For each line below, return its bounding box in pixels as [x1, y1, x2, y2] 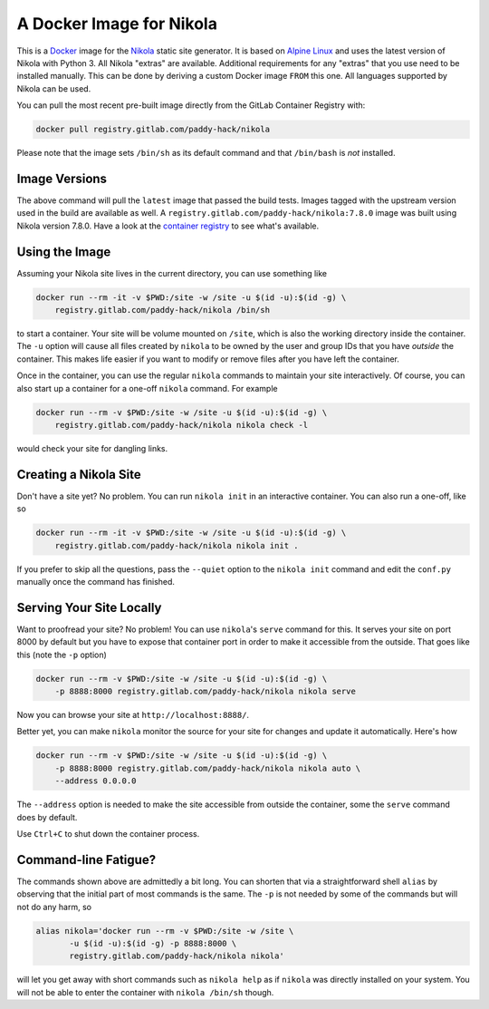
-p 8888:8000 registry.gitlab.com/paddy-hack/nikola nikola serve [54, 686, 357, 697]
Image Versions [16, 170, 108, 186]
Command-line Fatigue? [16, 852, 157, 868]
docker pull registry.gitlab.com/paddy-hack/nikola [35, 124, 271, 135]
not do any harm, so [16, 901, 92, 912]
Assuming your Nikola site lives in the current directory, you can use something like [16, 267, 328, 278]
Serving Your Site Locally [16, 599, 162, 616]
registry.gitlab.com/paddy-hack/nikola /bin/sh [54, 305, 271, 315]
